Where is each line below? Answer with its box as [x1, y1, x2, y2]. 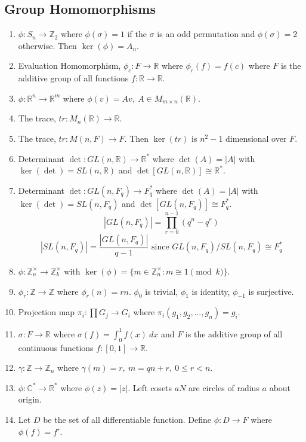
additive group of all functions [18, 72, 129, 84]
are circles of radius [188, 381, 259, 394]
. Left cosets [128, 381, 172, 394]
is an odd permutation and [157, 28, 255, 40]
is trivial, [145, 285, 178, 297]
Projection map [18, 306, 75, 318]
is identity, [191, 285, 230, 297]
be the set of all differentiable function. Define [43, 413, 212, 425]
